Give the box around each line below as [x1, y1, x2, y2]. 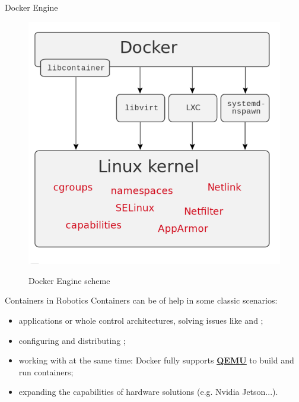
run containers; [18, 365, 74, 378]
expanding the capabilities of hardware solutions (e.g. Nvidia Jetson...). [18, 385, 278, 398]
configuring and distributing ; [18, 334, 126, 346]
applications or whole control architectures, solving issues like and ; [18, 314, 263, 326]
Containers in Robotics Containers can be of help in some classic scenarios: [5, 294, 278, 307]
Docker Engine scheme [28, 274, 110, 286]
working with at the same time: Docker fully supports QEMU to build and [18, 354, 294, 366]
